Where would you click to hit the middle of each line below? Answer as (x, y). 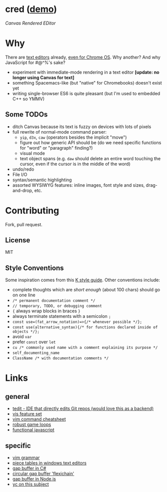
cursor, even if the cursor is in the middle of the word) (75, 164)
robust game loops (32, 424)
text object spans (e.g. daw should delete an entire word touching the (90, 158)
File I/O (20, 174)
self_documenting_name (36, 353)
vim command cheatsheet (39, 419)
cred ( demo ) (31, 9)
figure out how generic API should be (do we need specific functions (90, 142)
